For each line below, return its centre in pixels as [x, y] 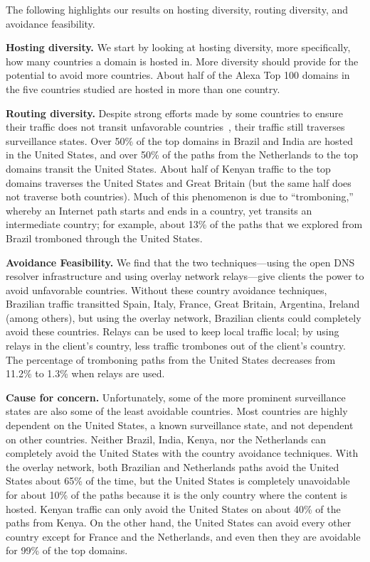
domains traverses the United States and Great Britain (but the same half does [179, 182]
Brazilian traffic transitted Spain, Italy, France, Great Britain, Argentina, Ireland [183, 304]
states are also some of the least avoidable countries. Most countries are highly [177, 411]
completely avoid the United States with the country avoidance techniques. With [182, 453]
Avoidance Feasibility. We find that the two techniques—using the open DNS [180, 262]
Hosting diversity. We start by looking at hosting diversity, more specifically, [178, 47]
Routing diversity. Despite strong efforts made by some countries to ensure [174, 113]
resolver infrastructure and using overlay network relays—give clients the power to [185, 276]
